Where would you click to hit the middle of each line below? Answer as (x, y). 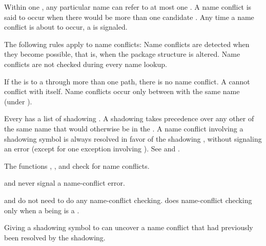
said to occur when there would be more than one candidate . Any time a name (129, 17)
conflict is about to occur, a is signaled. (66, 27)
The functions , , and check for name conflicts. (77, 165)
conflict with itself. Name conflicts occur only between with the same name (122, 91)
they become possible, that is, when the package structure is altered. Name (122, 54)
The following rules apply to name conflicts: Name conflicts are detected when (127, 44)
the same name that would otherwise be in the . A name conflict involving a (124, 128)
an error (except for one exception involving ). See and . (92, 149)
